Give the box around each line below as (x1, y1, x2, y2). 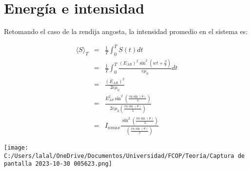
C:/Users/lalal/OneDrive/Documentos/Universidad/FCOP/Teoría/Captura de (4, 152, 245, 159)
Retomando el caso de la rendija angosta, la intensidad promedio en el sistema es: (4, 26, 248, 36)
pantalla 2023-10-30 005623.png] (4, 160, 112, 168)
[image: (4, 144, 29, 152)
